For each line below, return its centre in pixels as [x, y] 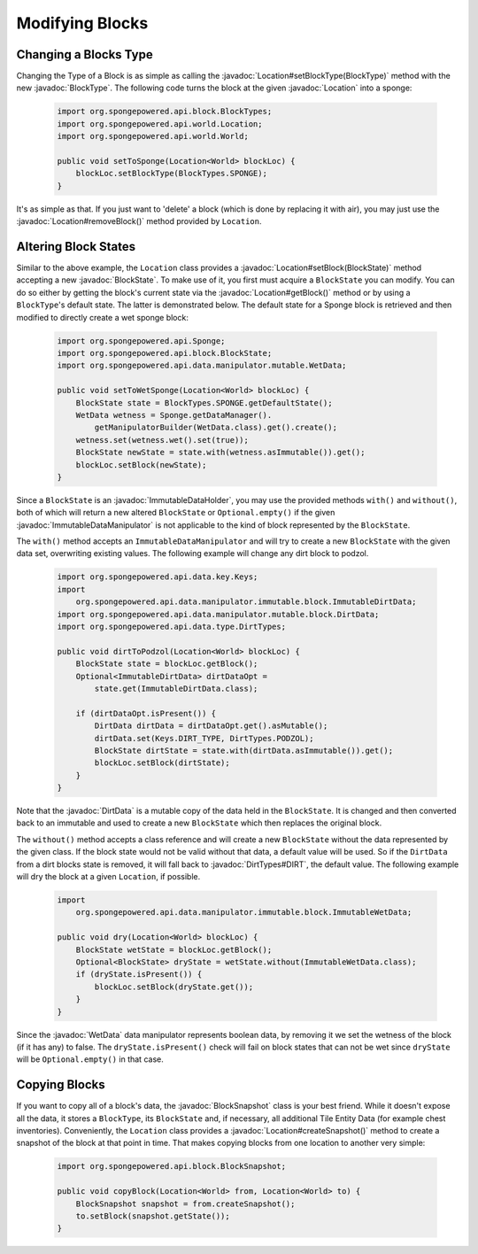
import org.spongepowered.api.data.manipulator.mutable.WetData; [202, 366]
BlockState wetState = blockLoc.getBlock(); [174, 949]
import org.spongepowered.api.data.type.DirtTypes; [172, 627]
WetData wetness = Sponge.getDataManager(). [174, 415]
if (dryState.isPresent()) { [139, 975]
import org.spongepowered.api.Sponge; [141, 341]
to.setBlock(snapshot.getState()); [153, 1216]
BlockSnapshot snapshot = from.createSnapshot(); [185, 1204]
